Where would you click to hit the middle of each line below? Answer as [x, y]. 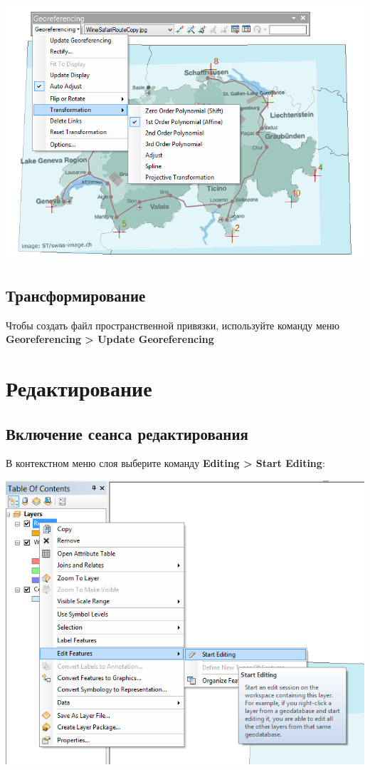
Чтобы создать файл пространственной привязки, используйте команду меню [173, 325]
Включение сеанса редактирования [127, 433]
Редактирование [79, 388]
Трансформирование [76, 295]
